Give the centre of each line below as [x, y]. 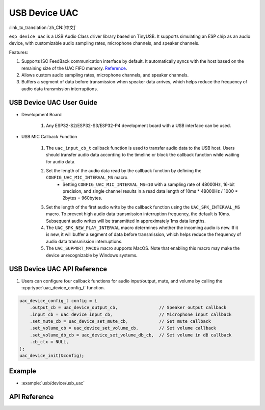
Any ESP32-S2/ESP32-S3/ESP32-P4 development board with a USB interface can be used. [138, 126]
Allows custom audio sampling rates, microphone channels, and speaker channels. [105, 75]
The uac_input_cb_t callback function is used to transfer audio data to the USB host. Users [140, 148]
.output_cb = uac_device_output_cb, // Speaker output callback [128, 307]
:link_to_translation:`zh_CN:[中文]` [43, 27]
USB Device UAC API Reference [58, 269]
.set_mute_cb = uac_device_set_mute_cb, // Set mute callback [120, 321]
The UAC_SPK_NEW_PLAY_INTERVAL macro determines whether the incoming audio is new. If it [142, 228]
